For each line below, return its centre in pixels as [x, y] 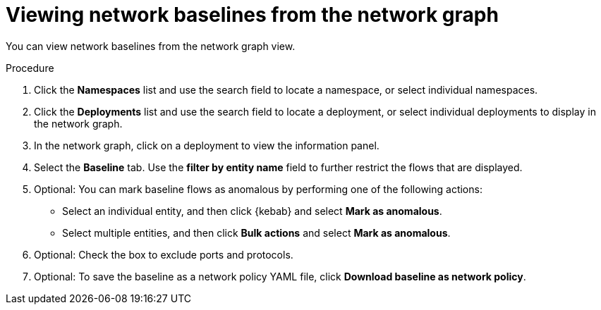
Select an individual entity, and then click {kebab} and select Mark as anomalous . [252, 211]
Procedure [30, 68]
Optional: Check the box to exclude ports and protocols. [164, 254]
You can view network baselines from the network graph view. [151, 46]
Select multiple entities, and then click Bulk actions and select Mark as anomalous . [256, 232]
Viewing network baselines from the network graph [252, 15]
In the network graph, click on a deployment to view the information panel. [207, 145]
